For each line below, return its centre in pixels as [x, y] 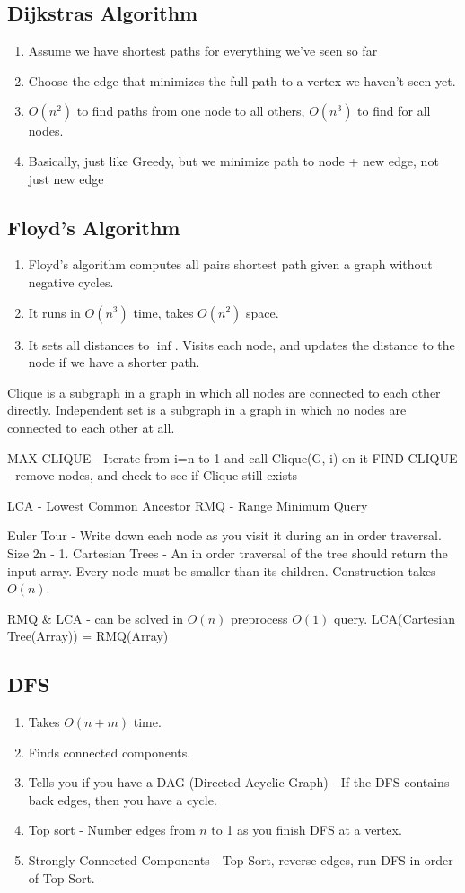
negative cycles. [71, 281]
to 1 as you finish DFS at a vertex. [307, 830]
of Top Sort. [61, 877]
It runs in [54, 312]
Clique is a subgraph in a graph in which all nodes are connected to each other [224, 392]
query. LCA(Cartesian [395, 618]
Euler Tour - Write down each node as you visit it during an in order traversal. [224, 535]
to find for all [394, 111]
